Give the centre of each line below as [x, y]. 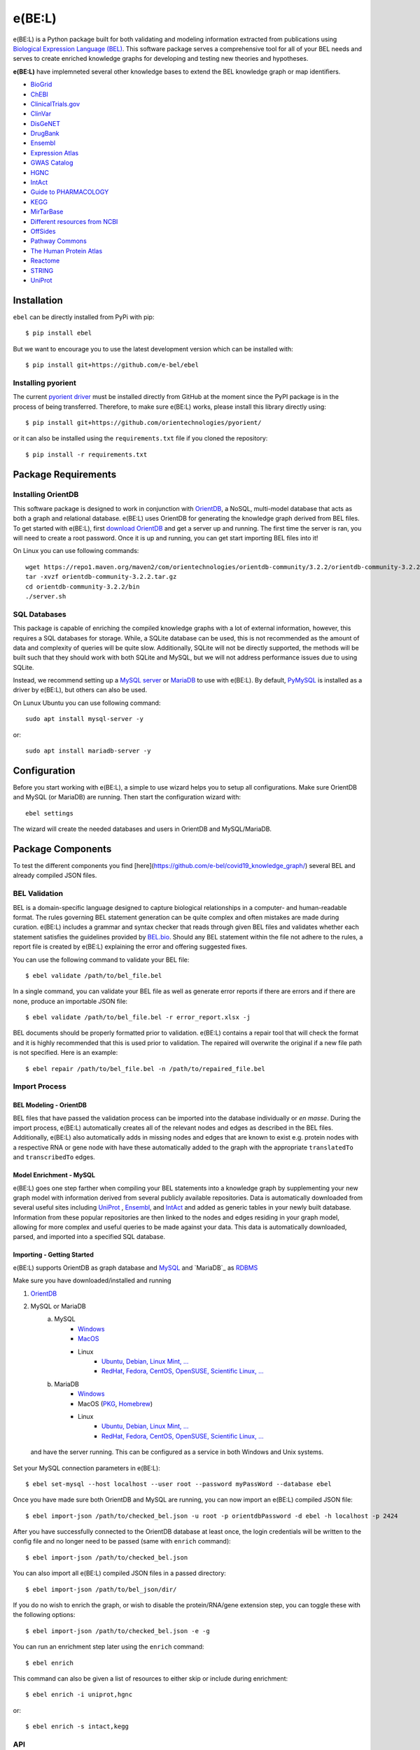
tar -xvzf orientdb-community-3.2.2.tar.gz [101, 577]
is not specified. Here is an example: [65, 1053]
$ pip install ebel [59, 333]
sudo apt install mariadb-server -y [88, 751]
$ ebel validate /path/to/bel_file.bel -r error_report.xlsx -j [138, 1017]
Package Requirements [65, 474]
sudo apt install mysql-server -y [84, 719]
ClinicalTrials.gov [55, 104]
